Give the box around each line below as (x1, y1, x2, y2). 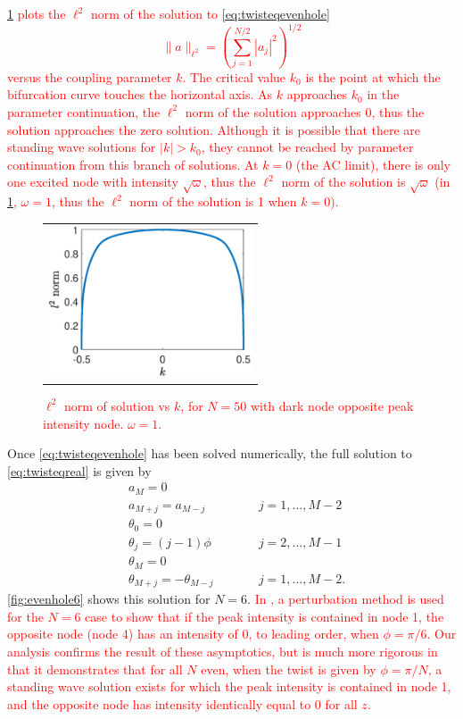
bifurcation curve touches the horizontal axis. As (7, 85, 273, 104)
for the (7, 606, 44, 625)
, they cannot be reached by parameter (201, 138, 414, 156)
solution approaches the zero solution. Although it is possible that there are (7, 120, 421, 138)
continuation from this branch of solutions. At (7, 155, 259, 173)
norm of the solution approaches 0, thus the (185, 102, 425, 121)
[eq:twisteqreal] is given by (7, 461, 152, 480)
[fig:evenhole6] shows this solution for (7, 589, 211, 608)
